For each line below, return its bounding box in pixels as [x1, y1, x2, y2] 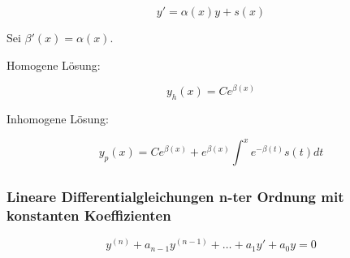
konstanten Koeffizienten [6, 204, 171, 225]
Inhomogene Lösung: [6, 110, 109, 127]
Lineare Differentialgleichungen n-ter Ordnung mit [6, 186, 344, 206]
